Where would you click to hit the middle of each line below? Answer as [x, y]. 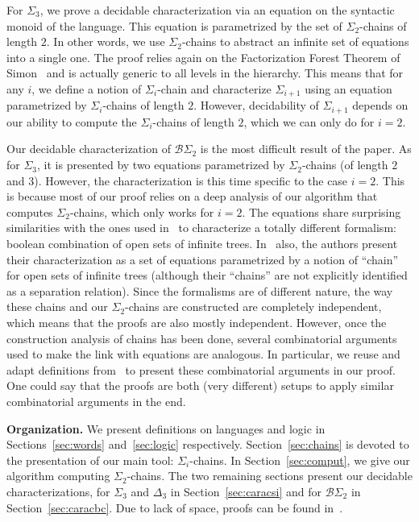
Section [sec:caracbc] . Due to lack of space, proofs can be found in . [175, 507]
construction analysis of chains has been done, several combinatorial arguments [202, 338]
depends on [380, 105]
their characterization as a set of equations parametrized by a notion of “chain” [203, 259]
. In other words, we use [106, 41]
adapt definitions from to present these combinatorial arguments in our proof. [201, 369]
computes [30, 211]
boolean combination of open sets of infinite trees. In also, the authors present [202, 244]
